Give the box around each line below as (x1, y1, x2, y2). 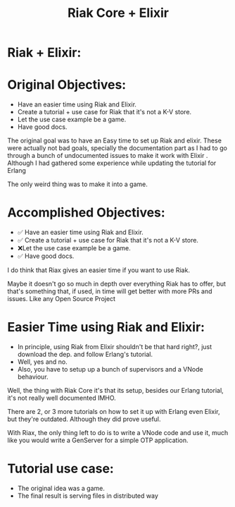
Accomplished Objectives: (7, 204, 165, 221)
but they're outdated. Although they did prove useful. (7, 415, 161, 423)
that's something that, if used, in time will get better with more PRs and (7, 287, 212, 295)
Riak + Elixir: (7, 44, 82, 61)
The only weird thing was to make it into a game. (7, 180, 148, 188)
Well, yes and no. (17, 358, 68, 366)
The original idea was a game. (17, 484, 106, 492)
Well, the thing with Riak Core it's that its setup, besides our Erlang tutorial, (7, 386, 224, 394)
